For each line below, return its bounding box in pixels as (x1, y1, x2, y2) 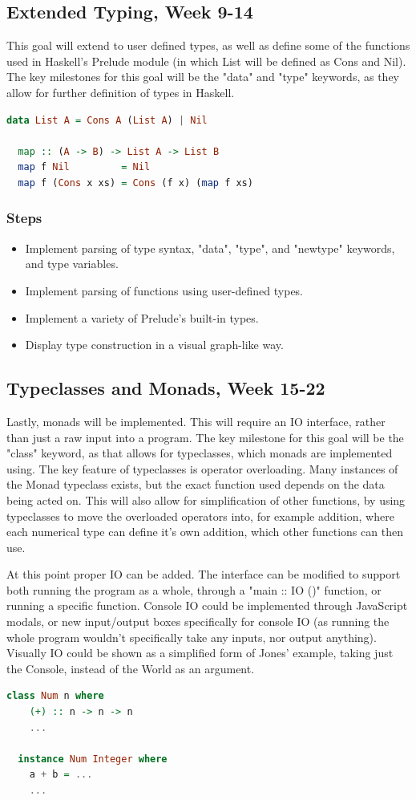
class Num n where (6, 690, 104, 702)
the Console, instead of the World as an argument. (6, 660, 255, 676)
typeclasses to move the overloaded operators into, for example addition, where (6, 507, 394, 524)
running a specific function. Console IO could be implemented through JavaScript (6, 597, 408, 614)
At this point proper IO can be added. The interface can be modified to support (6, 566, 401, 583)
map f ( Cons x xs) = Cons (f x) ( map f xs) (18, 177, 253, 189)
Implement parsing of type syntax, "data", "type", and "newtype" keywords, (25, 239, 395, 256)
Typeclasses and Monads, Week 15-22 (6, 376, 325, 400)
